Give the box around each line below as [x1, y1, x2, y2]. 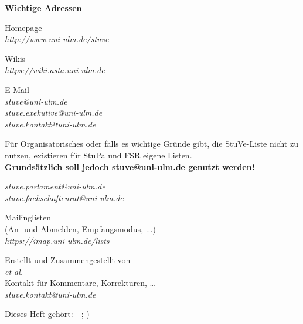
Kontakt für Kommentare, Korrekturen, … [5, 277, 155, 289]
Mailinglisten [5, 211, 52, 223]
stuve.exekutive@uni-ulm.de [5, 106, 103, 119]
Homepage [5, 21, 42, 33]
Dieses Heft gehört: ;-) [5, 308, 90, 320]
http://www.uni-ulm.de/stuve [5, 33, 109, 45]
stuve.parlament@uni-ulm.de [5, 180, 105, 192]
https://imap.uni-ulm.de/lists [5, 234, 110, 246]
